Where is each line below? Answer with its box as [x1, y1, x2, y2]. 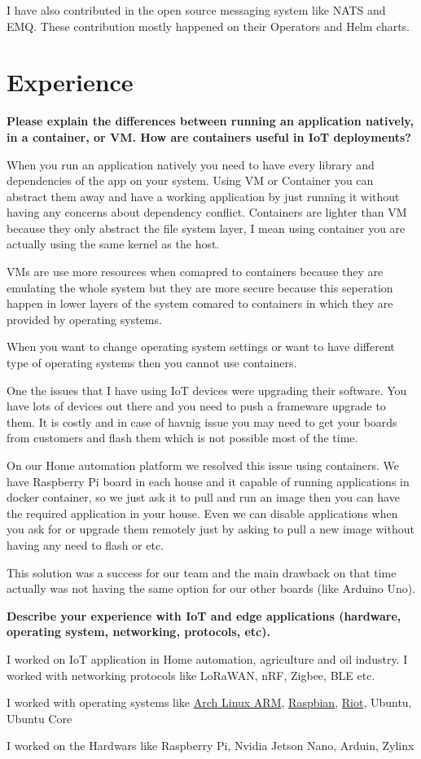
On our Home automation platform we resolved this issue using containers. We [7, 457, 400, 473]
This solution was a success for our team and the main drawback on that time [7, 564, 397, 581]
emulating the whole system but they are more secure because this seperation [7, 279, 393, 296]
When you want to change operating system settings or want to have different [7, 338, 395, 355]
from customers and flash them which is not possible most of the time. [7, 429, 358, 446]
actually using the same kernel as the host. [7, 235, 220, 252]
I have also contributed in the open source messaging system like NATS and [7, 2, 386, 18]
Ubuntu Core [7, 709, 72, 726]
